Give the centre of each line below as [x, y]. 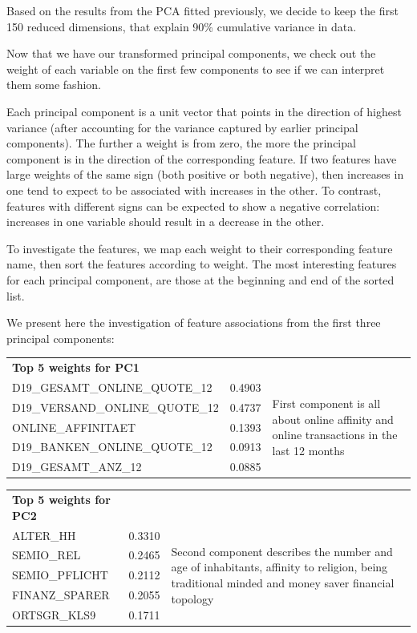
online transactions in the [335, 435]
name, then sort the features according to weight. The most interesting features [202, 264]
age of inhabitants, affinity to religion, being [279, 567]
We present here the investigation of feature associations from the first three [194, 323]
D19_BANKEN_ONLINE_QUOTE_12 [112, 447]
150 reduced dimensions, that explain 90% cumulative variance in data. [182, 26]
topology [192, 598]
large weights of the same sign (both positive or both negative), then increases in [205, 174]
